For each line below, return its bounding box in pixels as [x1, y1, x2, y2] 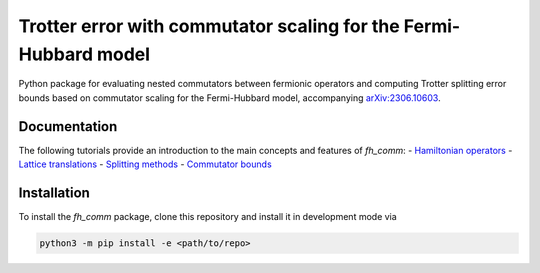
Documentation [18, 118, 118, 135]
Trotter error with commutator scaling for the [18, 15, 400, 37]
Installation [18, 184, 90, 201]
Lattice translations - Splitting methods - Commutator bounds [18, 158, 272, 170]
